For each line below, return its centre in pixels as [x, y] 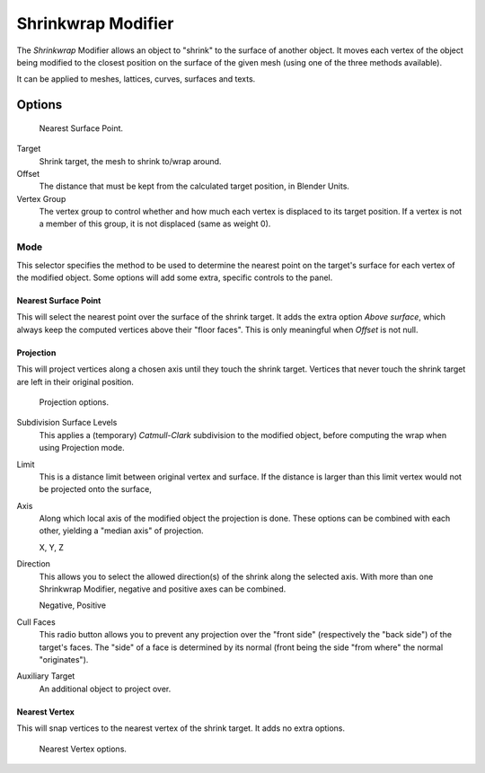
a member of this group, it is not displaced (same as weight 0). [155, 224]
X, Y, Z [52, 547]
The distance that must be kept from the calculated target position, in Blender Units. [194, 186]
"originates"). [64, 659]
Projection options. [74, 402]
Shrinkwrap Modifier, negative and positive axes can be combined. [163, 589]
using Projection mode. [82, 448]
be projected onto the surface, [95, 489]
